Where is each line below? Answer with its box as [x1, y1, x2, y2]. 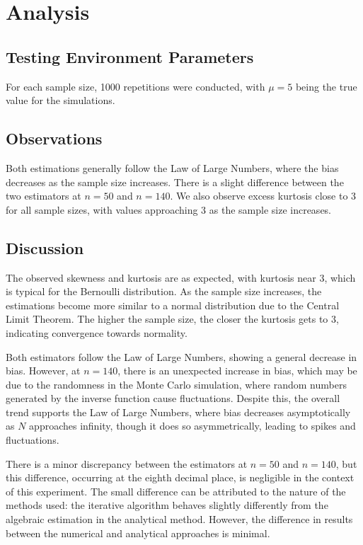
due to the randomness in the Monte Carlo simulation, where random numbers [6, 377, 347, 391]
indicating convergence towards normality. [6, 325, 188, 340]
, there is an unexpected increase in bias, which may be [117, 363, 357, 378]
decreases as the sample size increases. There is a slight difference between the [6, 174, 344, 189]
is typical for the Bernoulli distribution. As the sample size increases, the [6, 284, 322, 299]
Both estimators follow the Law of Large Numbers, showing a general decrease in [6, 349, 357, 364]
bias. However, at [6, 363, 81, 378]
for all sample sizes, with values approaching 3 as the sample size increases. [6, 202, 332, 217]
